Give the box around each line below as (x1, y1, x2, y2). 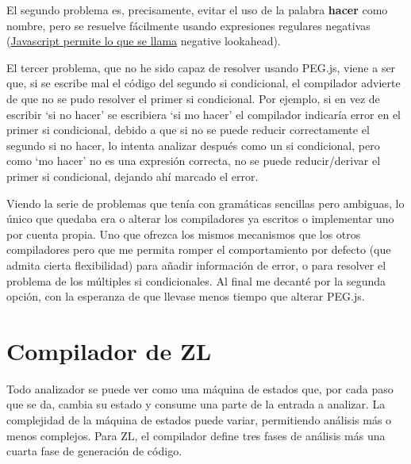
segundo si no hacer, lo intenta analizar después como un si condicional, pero (6, 136, 380, 153)
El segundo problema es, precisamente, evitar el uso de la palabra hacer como (6, 2, 388, 17)
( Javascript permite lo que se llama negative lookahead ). (6, 33, 281, 49)
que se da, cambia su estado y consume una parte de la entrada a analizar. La (6, 396, 386, 412)
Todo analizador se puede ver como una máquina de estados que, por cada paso (6, 380, 394, 397)
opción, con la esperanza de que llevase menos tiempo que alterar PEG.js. (6, 288, 365, 305)
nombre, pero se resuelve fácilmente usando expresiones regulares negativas (6, 17, 371, 33)
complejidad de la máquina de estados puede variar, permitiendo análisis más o (6, 412, 392, 428)
